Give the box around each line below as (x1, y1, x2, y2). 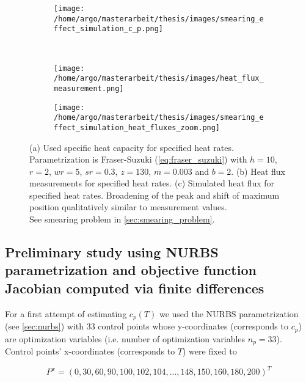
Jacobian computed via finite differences (5, 278, 264, 297)
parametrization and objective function (5, 260, 257, 279)
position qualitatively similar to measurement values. (29, 200, 227, 213)
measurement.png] (54, 84, 124, 93)
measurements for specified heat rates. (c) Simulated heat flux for (29, 177, 275, 189)
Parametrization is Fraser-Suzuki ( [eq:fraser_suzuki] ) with (29, 153, 247, 166)
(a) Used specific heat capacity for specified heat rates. (29, 141, 234, 153)
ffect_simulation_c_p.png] (54, 24, 163, 34)
